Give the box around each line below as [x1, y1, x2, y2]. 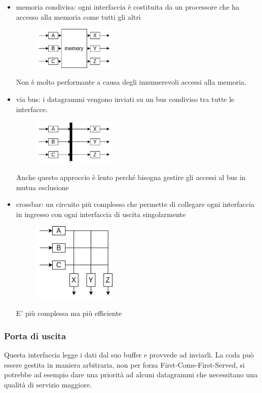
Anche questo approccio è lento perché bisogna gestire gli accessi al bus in [16, 172, 246, 182]
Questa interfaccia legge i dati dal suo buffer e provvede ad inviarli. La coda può [4, 349, 254, 360]
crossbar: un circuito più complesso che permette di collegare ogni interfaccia [16, 199, 255, 209]
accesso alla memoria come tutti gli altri [16, 11, 141, 22]
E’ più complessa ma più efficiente [16, 308, 122, 318]
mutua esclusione [16, 182, 69, 192]
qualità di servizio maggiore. [4, 379, 92, 389]
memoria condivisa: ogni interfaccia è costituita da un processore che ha [16, 2, 240, 12]
